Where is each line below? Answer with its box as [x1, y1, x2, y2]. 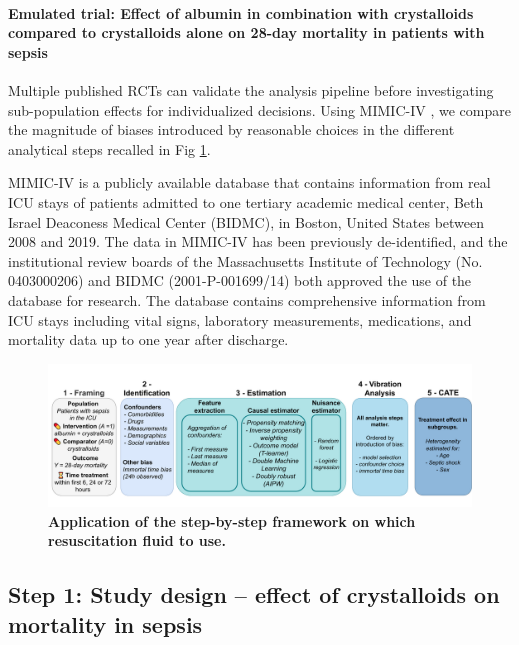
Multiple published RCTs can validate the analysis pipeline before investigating [8, 79, 494, 100]
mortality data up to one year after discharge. [8, 329, 289, 350]
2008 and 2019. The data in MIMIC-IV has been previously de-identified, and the [8, 231, 508, 252]
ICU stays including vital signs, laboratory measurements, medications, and [8, 309, 472, 330]
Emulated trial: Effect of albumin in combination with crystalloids [8, 2, 474, 23]
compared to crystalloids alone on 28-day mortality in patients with [8, 22, 485, 43]
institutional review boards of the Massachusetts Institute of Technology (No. [8, 250, 483, 271]
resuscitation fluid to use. [48, 530, 226, 551]
